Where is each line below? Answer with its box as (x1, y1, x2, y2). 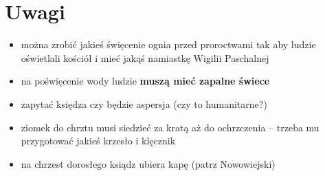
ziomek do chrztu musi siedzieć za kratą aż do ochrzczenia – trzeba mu (21, 120, 320, 134)
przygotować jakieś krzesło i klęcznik (21, 133, 176, 148)
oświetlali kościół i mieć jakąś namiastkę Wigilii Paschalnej (21, 50, 269, 65)
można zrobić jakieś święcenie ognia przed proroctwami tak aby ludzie (21, 37, 316, 52)
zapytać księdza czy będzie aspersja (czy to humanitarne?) (21, 96, 267, 111)
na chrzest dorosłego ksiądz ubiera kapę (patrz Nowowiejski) (21, 156, 276, 170)
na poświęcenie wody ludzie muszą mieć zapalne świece (21, 74, 270, 88)
